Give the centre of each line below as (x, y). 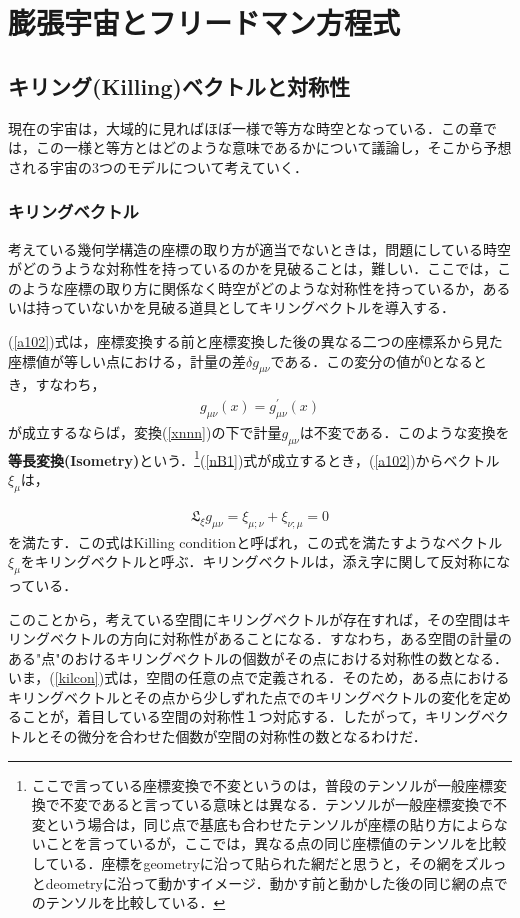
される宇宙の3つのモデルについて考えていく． (158, 166)
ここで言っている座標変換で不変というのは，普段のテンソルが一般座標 (262, 784)
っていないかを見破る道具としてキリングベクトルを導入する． (252, 307)
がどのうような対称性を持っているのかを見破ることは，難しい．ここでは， (253, 268)
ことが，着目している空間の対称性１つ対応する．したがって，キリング (251, 716)
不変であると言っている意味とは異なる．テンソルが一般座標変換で (276, 804)
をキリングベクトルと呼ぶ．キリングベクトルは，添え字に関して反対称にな (265, 561)
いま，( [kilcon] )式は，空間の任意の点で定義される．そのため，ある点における (259, 677)
